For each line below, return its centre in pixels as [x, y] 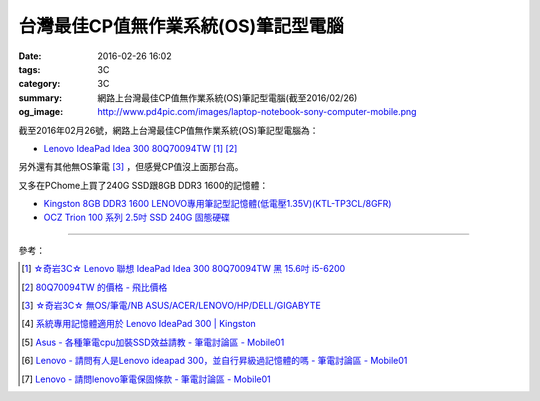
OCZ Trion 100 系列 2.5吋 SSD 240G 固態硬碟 [136, 217]
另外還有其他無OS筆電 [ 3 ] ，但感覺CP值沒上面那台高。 [131, 167]
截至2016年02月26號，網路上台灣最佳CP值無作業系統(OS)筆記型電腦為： [168, 130]
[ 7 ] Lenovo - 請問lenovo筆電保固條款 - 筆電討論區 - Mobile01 [146, 379]
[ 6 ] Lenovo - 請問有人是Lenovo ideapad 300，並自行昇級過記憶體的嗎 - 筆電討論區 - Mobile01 [214, 361]
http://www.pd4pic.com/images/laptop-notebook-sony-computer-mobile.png [257, 112]
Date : [30, 56]
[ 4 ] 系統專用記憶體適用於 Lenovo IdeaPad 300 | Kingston [139, 324]
